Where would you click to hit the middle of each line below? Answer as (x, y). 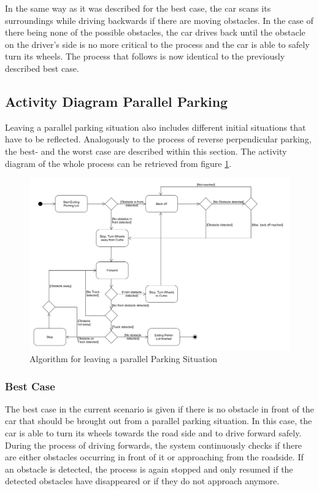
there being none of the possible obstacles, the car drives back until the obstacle (155, 32)
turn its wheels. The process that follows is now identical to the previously (145, 56)
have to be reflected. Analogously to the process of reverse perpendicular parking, (158, 139)
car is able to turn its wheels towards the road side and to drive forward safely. (153, 433)
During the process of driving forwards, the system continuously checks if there (153, 445)
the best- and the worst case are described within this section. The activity (146, 151)
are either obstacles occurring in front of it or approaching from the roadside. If (154, 457)
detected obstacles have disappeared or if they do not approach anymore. (142, 481)
